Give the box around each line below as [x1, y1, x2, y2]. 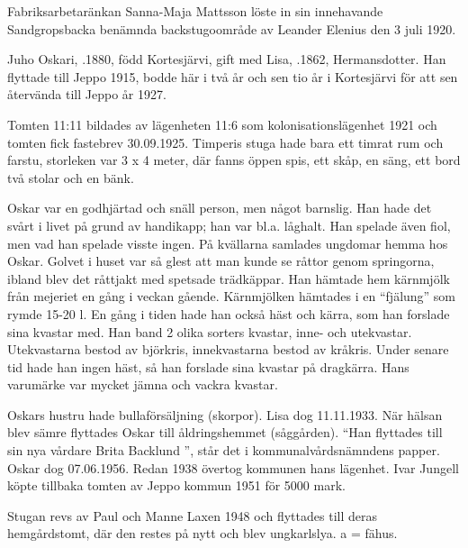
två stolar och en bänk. [7, 168, 134, 187]
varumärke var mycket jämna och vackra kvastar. [7, 375, 278, 394]
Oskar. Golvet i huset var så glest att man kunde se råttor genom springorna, [7, 251, 435, 270]
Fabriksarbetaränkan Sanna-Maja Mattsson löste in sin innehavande [7, 2, 383, 20]
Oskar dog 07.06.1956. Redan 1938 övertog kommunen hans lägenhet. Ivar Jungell [7, 458, 459, 477]
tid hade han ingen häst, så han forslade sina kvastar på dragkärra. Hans [7, 357, 409, 376]
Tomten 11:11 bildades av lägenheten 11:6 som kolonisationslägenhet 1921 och [7, 114, 437, 133]
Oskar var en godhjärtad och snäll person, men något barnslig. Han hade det [7, 198, 432, 217]
